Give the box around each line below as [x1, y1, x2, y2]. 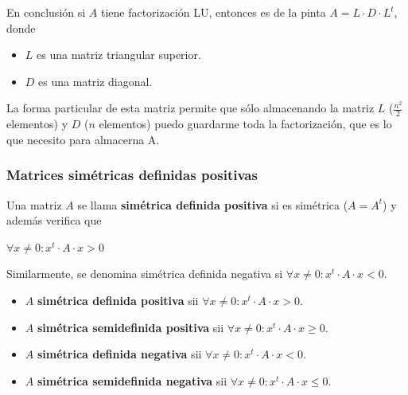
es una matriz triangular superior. [37, 46, 201, 63]
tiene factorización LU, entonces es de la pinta [100, 4, 326, 20]
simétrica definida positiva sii [37, 291, 199, 308]
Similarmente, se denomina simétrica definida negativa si [6, 265, 283, 282]
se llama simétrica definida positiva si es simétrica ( [77, 196, 348, 213]
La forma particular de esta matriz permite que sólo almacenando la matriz [6, 100, 375, 116]
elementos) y [6, 115, 68, 132]
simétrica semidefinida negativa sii [37, 372, 227, 389]
